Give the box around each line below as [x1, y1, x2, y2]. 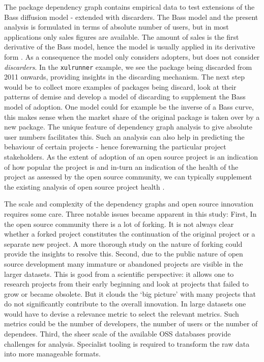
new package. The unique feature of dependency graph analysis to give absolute [4, 121, 252, 132]
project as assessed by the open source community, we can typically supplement [4, 171, 252, 182]
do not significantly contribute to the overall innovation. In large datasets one [4, 298, 246, 309]
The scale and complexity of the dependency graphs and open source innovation [4, 198, 253, 209]
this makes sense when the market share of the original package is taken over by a [4, 111, 260, 122]
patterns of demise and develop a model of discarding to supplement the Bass [4, 91, 246, 102]
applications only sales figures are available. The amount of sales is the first [4, 31, 239, 42]
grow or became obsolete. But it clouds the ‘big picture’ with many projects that [4, 288, 256, 299]
